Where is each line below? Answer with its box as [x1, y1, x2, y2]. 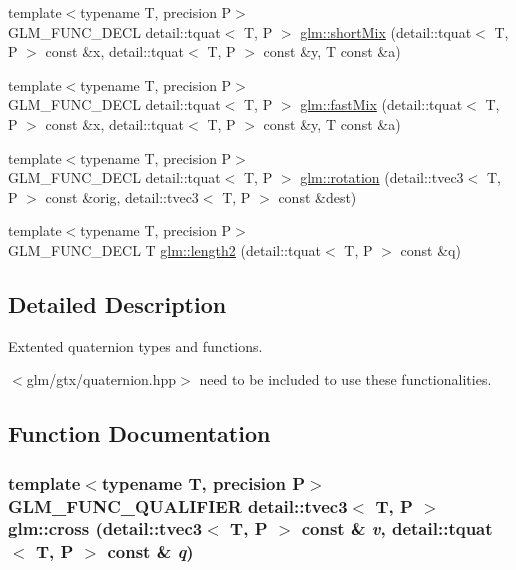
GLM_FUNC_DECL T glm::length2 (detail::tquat [8, 239, 322, 260]
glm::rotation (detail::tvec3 [300, 167, 464, 188]
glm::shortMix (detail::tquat [300, 21, 472, 42]
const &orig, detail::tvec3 [45, 186, 199, 207]
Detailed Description [8, 288, 227, 319]
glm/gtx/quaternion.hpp [26, 369, 177, 390]
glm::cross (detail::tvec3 [8, 516, 203, 541]
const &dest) [278, 186, 357, 207]
